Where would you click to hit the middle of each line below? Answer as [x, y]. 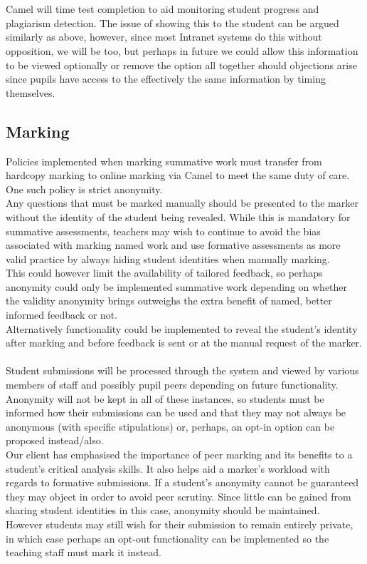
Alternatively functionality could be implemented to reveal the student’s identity [182, 328]
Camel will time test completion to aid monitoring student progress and [163, 9]
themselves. [31, 92]
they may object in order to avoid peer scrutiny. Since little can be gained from [179, 496]
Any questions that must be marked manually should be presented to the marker [182, 203]
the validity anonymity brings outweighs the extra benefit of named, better [169, 301]
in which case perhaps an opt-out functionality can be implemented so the [167, 538]
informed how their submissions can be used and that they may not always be [176, 412]
